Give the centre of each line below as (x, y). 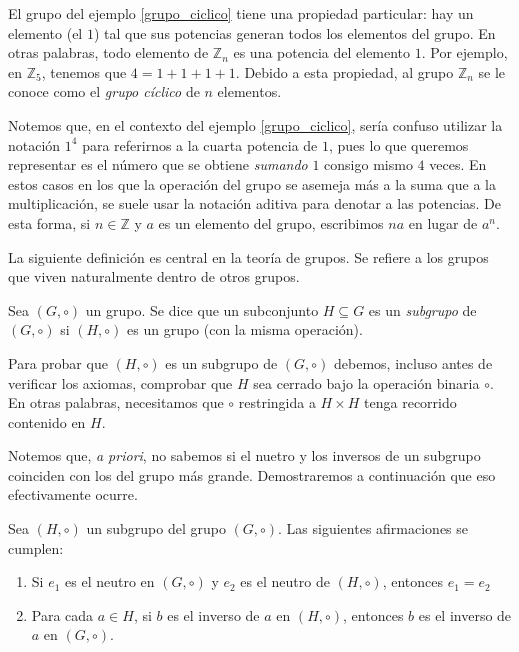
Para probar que (58, 362)
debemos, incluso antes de (413, 362)
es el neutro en (110, 581)
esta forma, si (49, 222)
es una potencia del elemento (322, 52)
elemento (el (45, 32)
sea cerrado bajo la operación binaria (366, 382)
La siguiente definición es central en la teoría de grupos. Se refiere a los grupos (248, 256)
